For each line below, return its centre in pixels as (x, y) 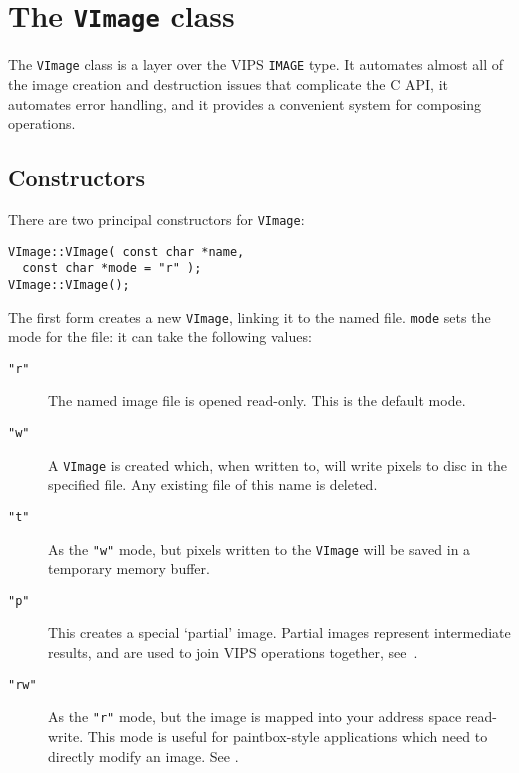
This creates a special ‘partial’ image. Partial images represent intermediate (279, 632)
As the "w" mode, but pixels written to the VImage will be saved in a (259, 548)
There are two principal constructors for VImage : (156, 218)
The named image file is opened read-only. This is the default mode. (257, 400)
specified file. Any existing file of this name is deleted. (213, 484)
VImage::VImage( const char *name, (126, 251)
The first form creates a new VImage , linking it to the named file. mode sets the (249, 316)
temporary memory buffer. (129, 568)
